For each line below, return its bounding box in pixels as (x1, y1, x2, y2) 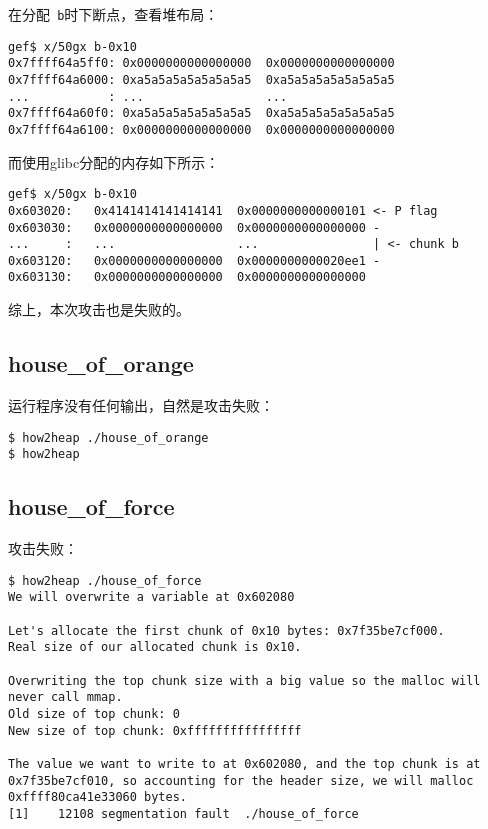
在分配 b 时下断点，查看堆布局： (8, 4, 219, 24)
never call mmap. (8, 690, 123, 705)
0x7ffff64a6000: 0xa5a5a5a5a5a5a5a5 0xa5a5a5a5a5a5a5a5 (8, 72, 395, 87)
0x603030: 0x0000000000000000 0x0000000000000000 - (8, 220, 381, 235)
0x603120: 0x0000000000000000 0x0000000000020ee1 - (8, 253, 381, 268)
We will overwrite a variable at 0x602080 (8, 590, 295, 605)
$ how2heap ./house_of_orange (8, 430, 209, 445)
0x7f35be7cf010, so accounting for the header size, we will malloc (8, 773, 474, 788)
